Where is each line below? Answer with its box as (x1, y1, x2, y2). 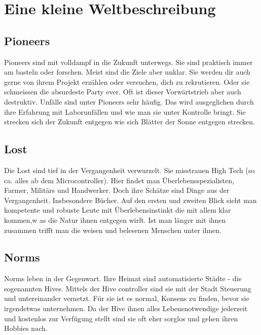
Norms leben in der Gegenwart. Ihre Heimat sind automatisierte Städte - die (4, 273, 242, 284)
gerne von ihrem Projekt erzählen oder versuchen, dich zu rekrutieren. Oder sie (4, 76, 250, 87)
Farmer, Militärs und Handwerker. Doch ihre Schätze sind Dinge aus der (4, 185, 230, 195)
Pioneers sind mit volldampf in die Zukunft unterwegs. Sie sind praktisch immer (4, 56, 253, 67)
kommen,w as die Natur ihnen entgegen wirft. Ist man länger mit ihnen (4, 214, 226, 225)
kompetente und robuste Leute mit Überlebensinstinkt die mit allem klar (4, 205, 231, 215)
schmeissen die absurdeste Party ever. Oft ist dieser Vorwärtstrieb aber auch (4, 86, 241, 97)
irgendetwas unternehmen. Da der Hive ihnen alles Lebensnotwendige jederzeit (4, 303, 248, 314)
